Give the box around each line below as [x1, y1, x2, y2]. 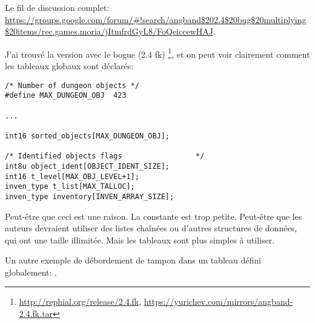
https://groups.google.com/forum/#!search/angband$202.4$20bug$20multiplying [5, 13, 307, 25]
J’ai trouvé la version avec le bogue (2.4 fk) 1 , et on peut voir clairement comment [5, 46, 310, 60]
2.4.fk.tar [19, 307, 53, 320]
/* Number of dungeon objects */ [5, 81, 139, 90]
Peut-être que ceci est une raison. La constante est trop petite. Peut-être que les [5, 209, 302, 222]
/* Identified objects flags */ [5, 152, 205, 161]
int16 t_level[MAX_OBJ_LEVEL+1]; [5, 172, 139, 181]
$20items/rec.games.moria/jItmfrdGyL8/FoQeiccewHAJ [5, 25, 213, 38]
